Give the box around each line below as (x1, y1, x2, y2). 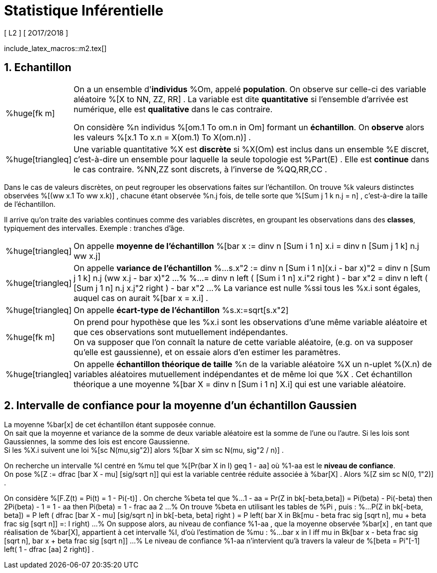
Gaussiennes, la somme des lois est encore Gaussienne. (4, 437, 190, 446)
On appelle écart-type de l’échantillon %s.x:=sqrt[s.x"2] (73, 305, 289, 315)
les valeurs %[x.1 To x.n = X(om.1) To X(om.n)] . (73, 132, 251, 142)
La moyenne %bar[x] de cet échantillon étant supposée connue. (4, 420, 216, 429)
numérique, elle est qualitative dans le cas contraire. (73, 104, 273, 114)
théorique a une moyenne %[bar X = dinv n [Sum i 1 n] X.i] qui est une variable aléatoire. (73, 379, 406, 389)
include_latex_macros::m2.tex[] (4, 44, 107, 53)
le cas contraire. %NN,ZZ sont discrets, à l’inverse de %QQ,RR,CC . (73, 164, 327, 174)
